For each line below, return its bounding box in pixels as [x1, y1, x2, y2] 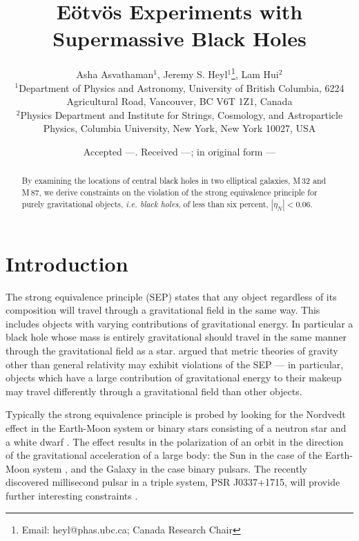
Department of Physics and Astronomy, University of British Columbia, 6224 [19, 80, 345, 95]
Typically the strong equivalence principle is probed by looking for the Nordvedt [6, 407, 346, 421]
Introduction [6, 249, 128, 277]
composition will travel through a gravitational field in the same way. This [6, 303, 320, 317]
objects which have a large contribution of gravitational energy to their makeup [6, 370, 342, 385]
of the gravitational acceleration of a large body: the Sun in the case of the [6, 448, 322, 462]
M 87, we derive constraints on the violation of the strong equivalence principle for [21, 186, 318, 198]
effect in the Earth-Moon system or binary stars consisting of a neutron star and [6, 420, 347, 435]
